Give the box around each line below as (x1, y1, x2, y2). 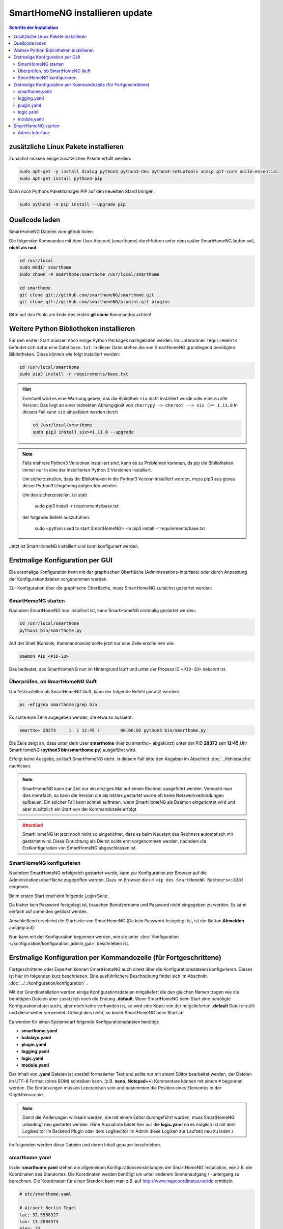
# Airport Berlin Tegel (19, 1205, 77, 1211)
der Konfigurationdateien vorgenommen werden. (9, 576, 108, 582)
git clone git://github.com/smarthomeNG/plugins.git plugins (19, 299, 170, 305)
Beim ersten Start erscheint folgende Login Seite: (9, 893, 109, 899)
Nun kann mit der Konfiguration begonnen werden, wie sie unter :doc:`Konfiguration (9, 934, 179, 939)
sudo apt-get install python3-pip (19, 176, 103, 181)
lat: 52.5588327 (19, 1212, 59, 1218)
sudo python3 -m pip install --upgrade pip (19, 202, 126, 207)
